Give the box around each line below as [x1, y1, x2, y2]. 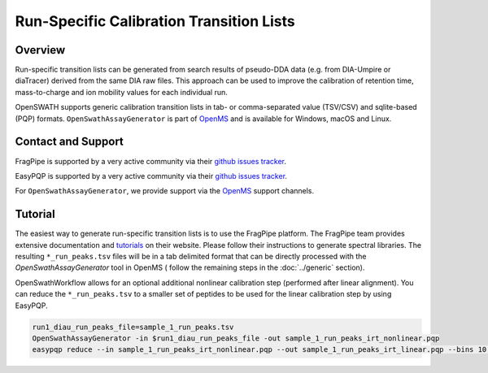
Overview [15, 43, 66, 57]
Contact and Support [15, 135, 124, 149]
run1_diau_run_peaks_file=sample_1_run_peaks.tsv [32, 322, 234, 332]
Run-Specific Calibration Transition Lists [15, 12, 296, 30]
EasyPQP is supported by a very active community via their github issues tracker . [15, 171, 288, 180]
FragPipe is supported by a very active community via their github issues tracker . [15, 156, 287, 166]
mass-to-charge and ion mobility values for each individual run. [15, 87, 228, 97]
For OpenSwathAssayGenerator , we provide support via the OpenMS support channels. [15, 186, 315, 196]
